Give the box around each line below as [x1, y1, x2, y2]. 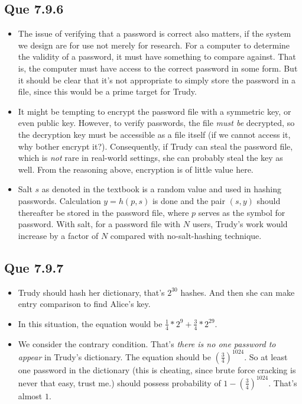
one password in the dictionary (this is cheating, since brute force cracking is [18, 363, 296, 376]
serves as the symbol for [198, 206, 285, 218]
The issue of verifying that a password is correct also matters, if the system [18, 27, 291, 40]
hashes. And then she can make [180, 286, 295, 298]
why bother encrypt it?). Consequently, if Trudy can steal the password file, [18, 140, 293, 152]
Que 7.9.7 [4, 258, 64, 276]
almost [18, 389, 43, 402]
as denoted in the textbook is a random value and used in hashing [41, 183, 282, 195]
